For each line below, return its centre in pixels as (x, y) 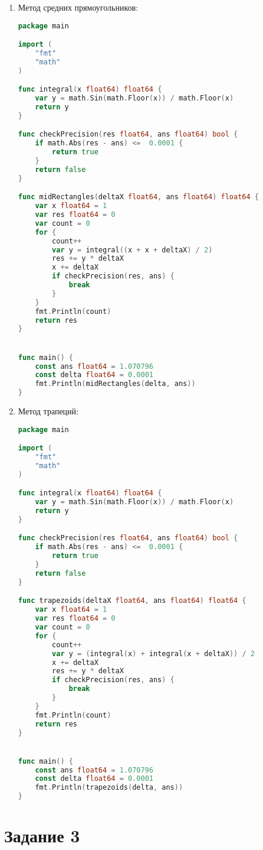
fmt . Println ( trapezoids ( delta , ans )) (109, 788)
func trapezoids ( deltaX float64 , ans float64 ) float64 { (132, 601)
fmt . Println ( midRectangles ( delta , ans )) (115, 384)
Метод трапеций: (48, 411)
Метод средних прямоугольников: (78, 7)
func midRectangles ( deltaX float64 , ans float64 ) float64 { (138, 197)
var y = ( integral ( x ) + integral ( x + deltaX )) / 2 (153, 653)
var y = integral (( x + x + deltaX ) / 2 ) (132, 250)
